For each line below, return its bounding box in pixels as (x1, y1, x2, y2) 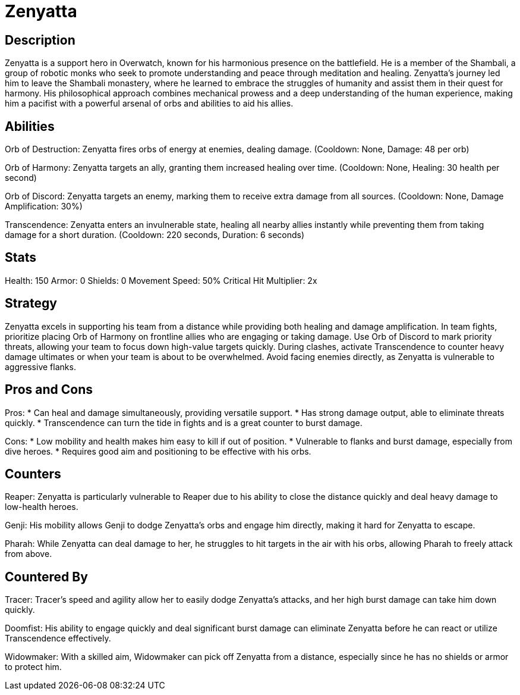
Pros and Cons (5, 382, 93, 397)
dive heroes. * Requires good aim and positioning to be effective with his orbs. (5, 446, 311, 456)
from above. (5, 549, 52, 559)
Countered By (5, 569, 88, 584)
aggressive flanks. (5, 361, 76, 372)
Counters (5, 466, 61, 481)
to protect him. (5, 662, 62, 672)
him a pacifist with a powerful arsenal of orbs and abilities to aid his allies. (5, 98, 294, 109)
